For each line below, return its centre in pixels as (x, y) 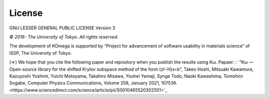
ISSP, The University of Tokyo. (40, 53)
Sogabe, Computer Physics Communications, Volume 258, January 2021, (84, 83)
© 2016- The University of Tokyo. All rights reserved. (64, 37)
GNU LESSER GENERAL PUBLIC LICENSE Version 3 (62, 28)
